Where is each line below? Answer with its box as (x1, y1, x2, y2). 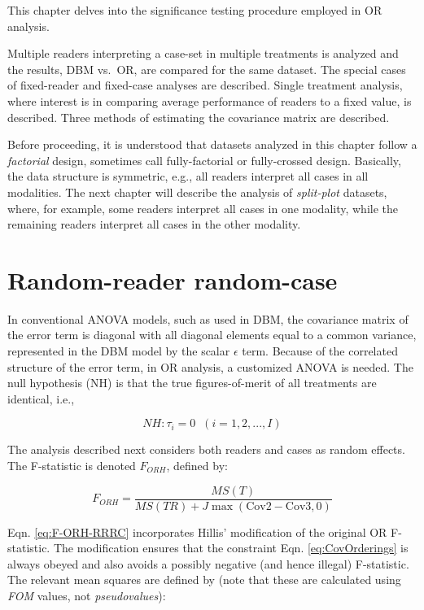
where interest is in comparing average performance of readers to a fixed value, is (7, 92, 412, 109)
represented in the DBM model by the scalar (7, 342, 230, 359)
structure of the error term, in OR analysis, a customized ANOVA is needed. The (7, 358, 413, 375)
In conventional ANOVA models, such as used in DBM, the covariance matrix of (7, 310, 409, 327)
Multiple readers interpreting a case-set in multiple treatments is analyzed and (7, 45, 399, 62)
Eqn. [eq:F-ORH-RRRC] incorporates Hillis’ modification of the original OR (7, 523, 387, 540)
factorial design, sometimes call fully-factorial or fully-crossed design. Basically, (7, 151, 401, 168)
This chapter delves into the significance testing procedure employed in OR (7, 2, 382, 18)
